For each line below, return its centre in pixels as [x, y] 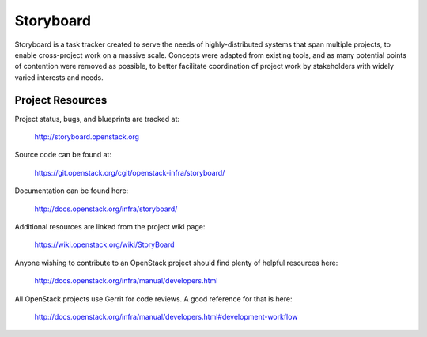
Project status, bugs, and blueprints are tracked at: [97, 119]
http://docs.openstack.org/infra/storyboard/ [106, 209]
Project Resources [61, 100]
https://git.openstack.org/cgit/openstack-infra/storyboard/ [130, 172]
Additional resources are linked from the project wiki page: [110, 226]
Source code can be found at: [63, 155]
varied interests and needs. [59, 77]
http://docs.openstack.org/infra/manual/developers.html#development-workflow [166, 316]
